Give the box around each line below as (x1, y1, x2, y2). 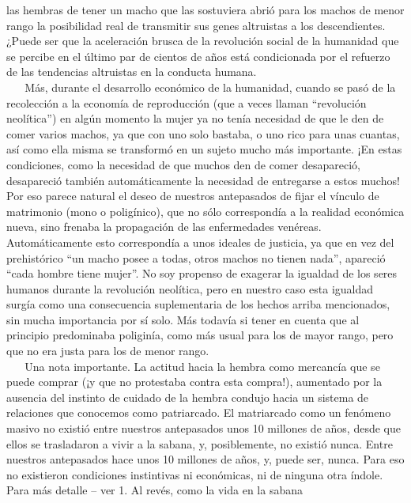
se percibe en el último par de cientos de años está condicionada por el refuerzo (6, 47, 390, 64)
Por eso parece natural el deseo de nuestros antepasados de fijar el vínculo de (6, 187, 379, 204)
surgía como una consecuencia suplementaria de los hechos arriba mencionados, (6, 296, 390, 312)
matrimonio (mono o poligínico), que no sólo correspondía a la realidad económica (6, 202, 405, 219)
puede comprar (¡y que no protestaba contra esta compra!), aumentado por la (6, 373, 383, 390)
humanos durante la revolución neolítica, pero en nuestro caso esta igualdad (6, 280, 374, 297)
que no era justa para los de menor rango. (6, 342, 209, 359)
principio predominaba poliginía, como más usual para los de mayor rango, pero (6, 327, 394, 343)
